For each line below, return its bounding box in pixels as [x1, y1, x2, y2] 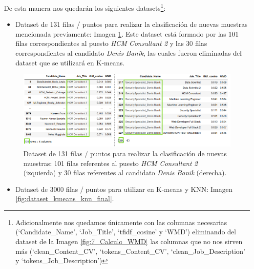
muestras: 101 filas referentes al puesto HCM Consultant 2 [23, 158, 198, 168]
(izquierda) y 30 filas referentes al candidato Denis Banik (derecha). [23, 167, 227, 178]
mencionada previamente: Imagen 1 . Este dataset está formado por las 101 [15, 28, 239, 39]
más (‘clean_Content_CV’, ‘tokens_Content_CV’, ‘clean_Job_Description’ [15, 246, 245, 256]
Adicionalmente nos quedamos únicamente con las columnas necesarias [15, 217, 227, 227]
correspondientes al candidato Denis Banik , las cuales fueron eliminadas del [15, 48, 242, 58]
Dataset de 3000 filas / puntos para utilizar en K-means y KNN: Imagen [15, 184, 233, 194]
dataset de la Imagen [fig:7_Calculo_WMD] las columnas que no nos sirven [15, 236, 243, 247]
